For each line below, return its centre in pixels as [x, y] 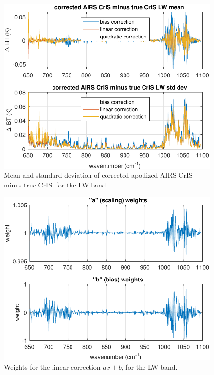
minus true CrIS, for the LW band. [56, 185]
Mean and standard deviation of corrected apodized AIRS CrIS [98, 175]
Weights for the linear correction [52, 366]
